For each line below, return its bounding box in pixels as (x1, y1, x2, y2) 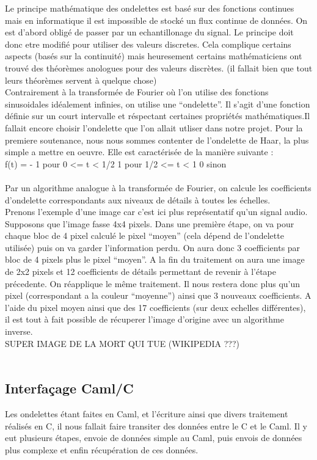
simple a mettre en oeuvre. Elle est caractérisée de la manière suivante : (5, 145, 274, 158)
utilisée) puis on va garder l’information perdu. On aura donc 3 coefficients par (5, 241, 301, 254)
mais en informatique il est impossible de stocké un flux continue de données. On (5, 13, 308, 26)
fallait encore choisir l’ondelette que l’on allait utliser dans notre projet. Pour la (5, 121, 303, 134)
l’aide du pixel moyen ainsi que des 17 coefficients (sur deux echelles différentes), (5, 301, 306, 313)
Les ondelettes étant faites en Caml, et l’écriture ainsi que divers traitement (5, 407, 288, 420)
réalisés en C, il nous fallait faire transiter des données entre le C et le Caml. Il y (5, 419, 307, 432)
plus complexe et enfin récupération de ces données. (5, 443, 199, 456)
